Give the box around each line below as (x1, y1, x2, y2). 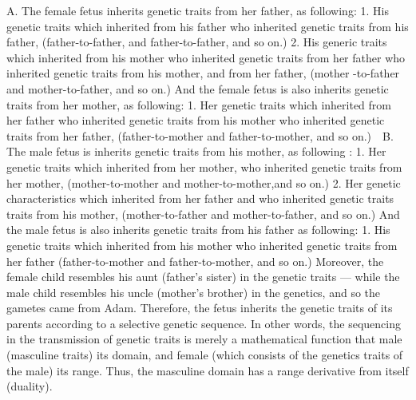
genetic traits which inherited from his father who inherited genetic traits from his (6, 18, 409, 34)
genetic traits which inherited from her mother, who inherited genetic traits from (6, 158, 402, 175)
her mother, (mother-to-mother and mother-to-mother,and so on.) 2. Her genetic (6, 174, 401, 191)
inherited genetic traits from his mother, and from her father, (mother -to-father (6, 65, 400, 81)
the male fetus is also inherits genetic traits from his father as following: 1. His (6, 221, 390, 238)
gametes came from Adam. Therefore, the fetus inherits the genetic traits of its (6, 299, 393, 316)
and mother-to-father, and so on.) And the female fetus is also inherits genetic (6, 80, 389, 97)
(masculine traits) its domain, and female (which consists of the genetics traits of (6, 347, 403, 363)
